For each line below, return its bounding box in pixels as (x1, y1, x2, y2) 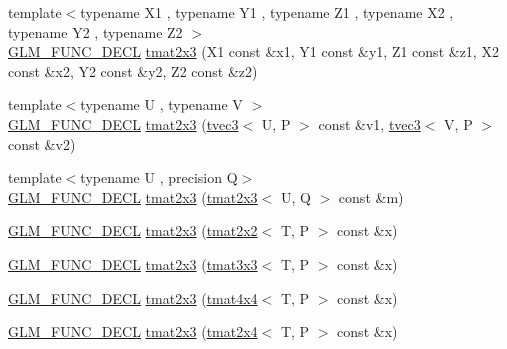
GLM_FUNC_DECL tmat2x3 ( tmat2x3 (8, 186, 258, 207)
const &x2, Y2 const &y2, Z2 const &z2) (8, 60, 258, 81)
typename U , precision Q (80, 167, 238, 188)
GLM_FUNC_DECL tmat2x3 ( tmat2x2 (8, 220, 258, 241)
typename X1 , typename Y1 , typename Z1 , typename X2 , (80, 2, 454, 22)
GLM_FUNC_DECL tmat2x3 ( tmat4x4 (8, 287, 258, 308)
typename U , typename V (80, 94, 243, 115)
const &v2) (8, 133, 76, 154)
